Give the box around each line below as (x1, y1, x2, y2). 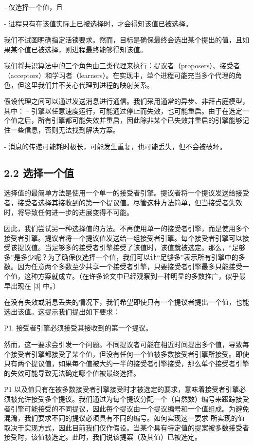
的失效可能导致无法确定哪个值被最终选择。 (4, 368, 140, 378)
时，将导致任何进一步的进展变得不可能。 (4, 207, 133, 217)
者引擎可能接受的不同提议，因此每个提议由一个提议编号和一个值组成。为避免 (4, 403, 249, 413)
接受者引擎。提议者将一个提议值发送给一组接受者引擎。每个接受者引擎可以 (4, 232, 242, 243)
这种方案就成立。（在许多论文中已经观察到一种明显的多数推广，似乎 (24, 271, 239, 281)
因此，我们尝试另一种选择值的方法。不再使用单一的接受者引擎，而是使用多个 (4, 223, 249, 233)
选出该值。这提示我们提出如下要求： (4, 306, 120, 316)
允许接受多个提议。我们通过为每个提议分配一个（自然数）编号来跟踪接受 (17, 394, 249, 404)
